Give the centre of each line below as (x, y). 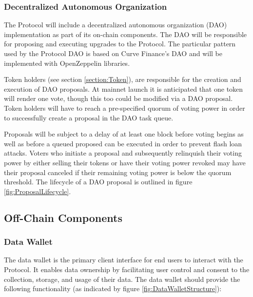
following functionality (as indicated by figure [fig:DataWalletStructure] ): (113, 288)
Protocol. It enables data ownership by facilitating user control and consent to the (127, 269)
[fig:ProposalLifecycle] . (38, 191)
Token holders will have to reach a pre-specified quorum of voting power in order (125, 108)
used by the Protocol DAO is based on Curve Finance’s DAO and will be (113, 53)
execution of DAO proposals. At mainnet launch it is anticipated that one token (124, 89)
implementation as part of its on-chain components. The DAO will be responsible (126, 34)
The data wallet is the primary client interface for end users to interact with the (124, 260)
